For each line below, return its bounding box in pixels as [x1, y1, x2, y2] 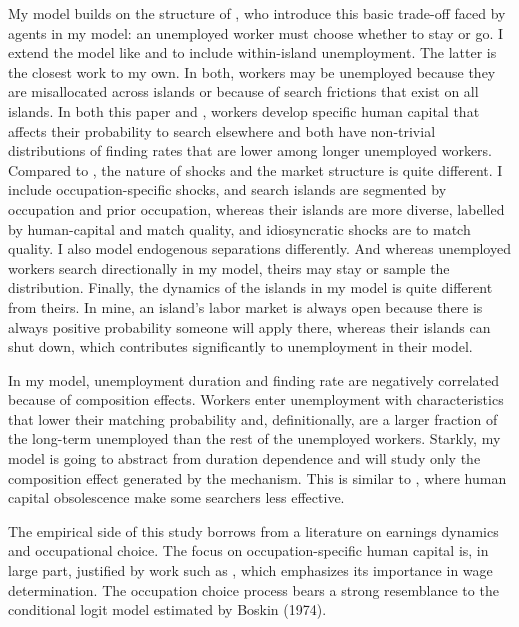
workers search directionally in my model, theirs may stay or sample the [8, 257, 450, 278]
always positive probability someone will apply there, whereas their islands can [8, 316, 491, 337]
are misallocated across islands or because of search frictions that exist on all [8, 81, 479, 102]
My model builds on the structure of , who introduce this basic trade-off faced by [8, 3, 506, 23]
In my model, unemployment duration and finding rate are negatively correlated [8, 369, 500, 390]
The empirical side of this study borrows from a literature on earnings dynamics [8, 520, 499, 541]
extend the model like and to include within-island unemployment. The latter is [8, 42, 497, 63]
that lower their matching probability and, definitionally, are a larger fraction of [8, 408, 498, 429]
